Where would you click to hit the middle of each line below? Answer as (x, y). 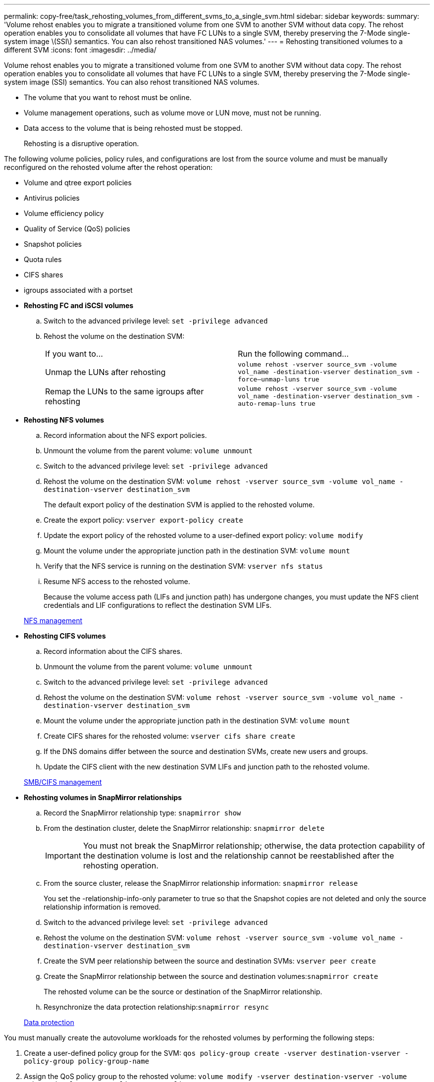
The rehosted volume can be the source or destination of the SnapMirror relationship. (183, 992)
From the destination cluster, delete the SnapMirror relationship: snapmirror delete (184, 828)
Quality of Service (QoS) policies (77, 229)
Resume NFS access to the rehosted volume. (117, 581)
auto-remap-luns (267, 404)
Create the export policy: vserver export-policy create (143, 520)
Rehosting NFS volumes (64, 420)
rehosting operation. (121, 866)
